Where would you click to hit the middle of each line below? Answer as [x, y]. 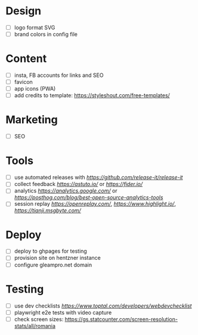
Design [24, 11]
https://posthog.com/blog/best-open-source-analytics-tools [89, 197]
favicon [24, 82]
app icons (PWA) [35, 89]
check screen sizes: [39, 319]
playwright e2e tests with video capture [63, 312]
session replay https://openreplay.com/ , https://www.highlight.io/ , [95, 204]
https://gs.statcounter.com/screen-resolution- [121, 319]
